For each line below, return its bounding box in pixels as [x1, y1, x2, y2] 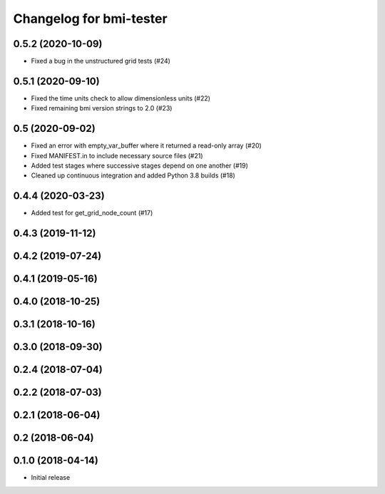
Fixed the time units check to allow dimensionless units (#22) [31, 93, 210, 103]
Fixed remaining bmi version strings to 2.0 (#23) [31, 104, 173, 113]
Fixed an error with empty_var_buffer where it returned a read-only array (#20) [31, 141, 262, 150]
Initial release [31, 473, 71, 482]
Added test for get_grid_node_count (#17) [31, 209, 153, 217]
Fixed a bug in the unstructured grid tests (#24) [31, 57, 171, 66]
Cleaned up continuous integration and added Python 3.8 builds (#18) [31, 171, 235, 180]
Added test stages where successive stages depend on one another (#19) [31, 161, 249, 170]
